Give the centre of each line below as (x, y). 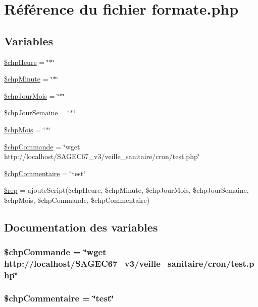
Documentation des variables (81, 227)
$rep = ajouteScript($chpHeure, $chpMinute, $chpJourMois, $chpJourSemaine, (126, 190)
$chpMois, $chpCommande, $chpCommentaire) (77, 200)
